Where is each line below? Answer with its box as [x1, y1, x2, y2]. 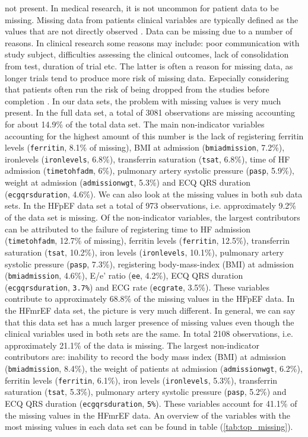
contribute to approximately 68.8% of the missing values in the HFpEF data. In [5, 292, 295, 305]
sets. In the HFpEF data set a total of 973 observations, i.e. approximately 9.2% [5, 199, 297, 212]
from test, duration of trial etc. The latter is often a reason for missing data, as [5, 59, 293, 72]
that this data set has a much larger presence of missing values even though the [5, 315, 294, 328]
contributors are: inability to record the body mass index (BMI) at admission [5, 350, 286, 363]
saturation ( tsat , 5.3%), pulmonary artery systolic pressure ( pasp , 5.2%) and [5, 385, 287, 398]
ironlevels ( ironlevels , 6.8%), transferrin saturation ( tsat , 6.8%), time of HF [5, 152, 290, 165]
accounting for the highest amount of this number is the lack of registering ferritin [5, 129, 304, 142]
